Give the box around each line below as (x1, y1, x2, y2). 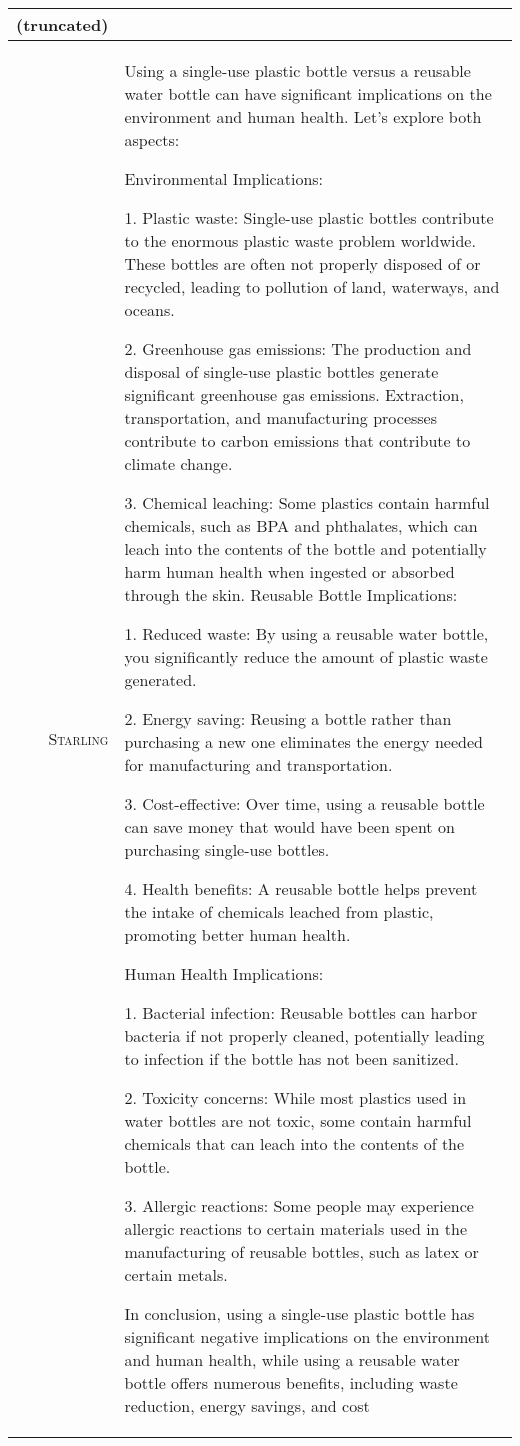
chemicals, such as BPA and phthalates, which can (124, 514, 478, 537)
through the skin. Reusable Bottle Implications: (124, 583, 458, 606)
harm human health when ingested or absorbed (124, 560, 455, 583)
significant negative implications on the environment (124, 1325, 490, 1348)
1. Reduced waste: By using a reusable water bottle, (124, 622, 489, 645)
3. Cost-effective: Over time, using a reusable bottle (124, 792, 485, 815)
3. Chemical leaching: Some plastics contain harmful (124, 491, 490, 514)
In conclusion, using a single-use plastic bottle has (124, 1302, 475, 1325)
